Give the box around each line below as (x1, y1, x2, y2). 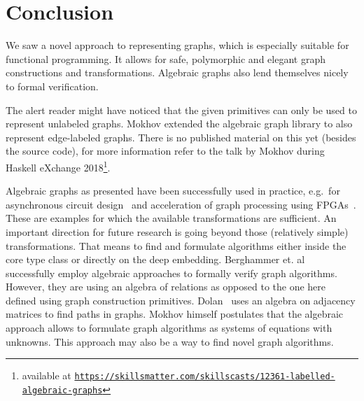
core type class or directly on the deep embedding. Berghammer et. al (6, 252, 305, 267)
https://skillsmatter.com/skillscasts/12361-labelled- (74, 372, 335, 382)
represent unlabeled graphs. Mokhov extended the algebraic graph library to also (6, 116, 353, 131)
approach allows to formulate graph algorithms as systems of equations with (6, 321, 332, 335)
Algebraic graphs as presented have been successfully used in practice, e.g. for (6, 183, 340, 198)
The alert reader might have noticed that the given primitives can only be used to (6, 102, 357, 117)
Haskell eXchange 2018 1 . (6, 157, 111, 174)
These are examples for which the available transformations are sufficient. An (6, 211, 337, 225)
